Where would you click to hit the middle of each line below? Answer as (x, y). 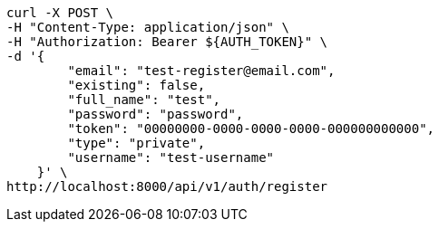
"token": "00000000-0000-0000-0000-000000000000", (251, 129)
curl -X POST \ (60, 13)
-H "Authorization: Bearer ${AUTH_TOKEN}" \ (167, 42)
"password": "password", (156, 114)
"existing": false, (137, 85)
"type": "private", (137, 143)
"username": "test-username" (171, 157)
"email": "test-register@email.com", (201, 71)
